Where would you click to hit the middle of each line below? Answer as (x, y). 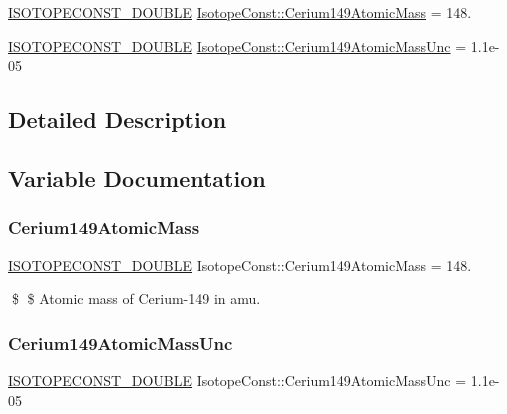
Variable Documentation (137, 177)
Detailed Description (117, 119)
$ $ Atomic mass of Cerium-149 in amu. (136, 298)
